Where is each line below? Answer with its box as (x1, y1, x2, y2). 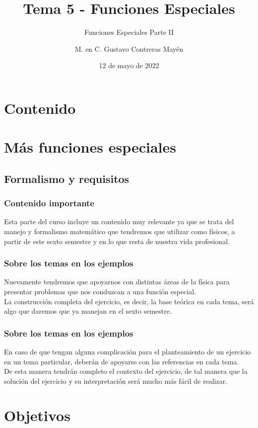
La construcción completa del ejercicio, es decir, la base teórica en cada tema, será (4, 296, 254, 306)
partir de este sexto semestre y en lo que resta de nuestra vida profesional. (4, 236, 230, 246)
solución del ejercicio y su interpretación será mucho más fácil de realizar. (4, 375, 228, 386)
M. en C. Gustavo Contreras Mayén (74, 43, 184, 54)
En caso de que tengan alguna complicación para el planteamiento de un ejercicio (4, 346, 251, 357)
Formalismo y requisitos (4, 171, 129, 186)
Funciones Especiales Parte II (84, 27, 174, 37)
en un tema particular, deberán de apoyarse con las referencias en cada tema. (4, 356, 239, 366)
